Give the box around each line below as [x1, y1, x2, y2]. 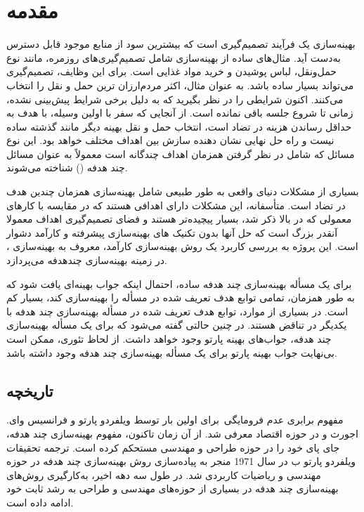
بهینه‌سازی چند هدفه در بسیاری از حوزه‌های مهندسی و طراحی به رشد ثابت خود [6, 481, 339, 496]
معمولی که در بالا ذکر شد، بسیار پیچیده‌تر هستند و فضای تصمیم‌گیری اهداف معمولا [6, 211, 352, 226]
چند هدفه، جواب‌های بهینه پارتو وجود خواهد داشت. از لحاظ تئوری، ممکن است [6, 332, 332, 346]
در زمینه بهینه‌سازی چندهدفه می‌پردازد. [6, 253, 167, 268]
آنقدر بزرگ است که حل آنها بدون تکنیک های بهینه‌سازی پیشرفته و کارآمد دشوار [6, 225, 338, 239]
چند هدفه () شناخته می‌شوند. [6, 160, 128, 175]
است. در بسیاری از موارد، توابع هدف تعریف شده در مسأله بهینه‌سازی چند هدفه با [6, 303, 349, 318]
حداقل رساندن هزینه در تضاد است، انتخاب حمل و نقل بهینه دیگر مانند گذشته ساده [6, 119, 352, 133]
